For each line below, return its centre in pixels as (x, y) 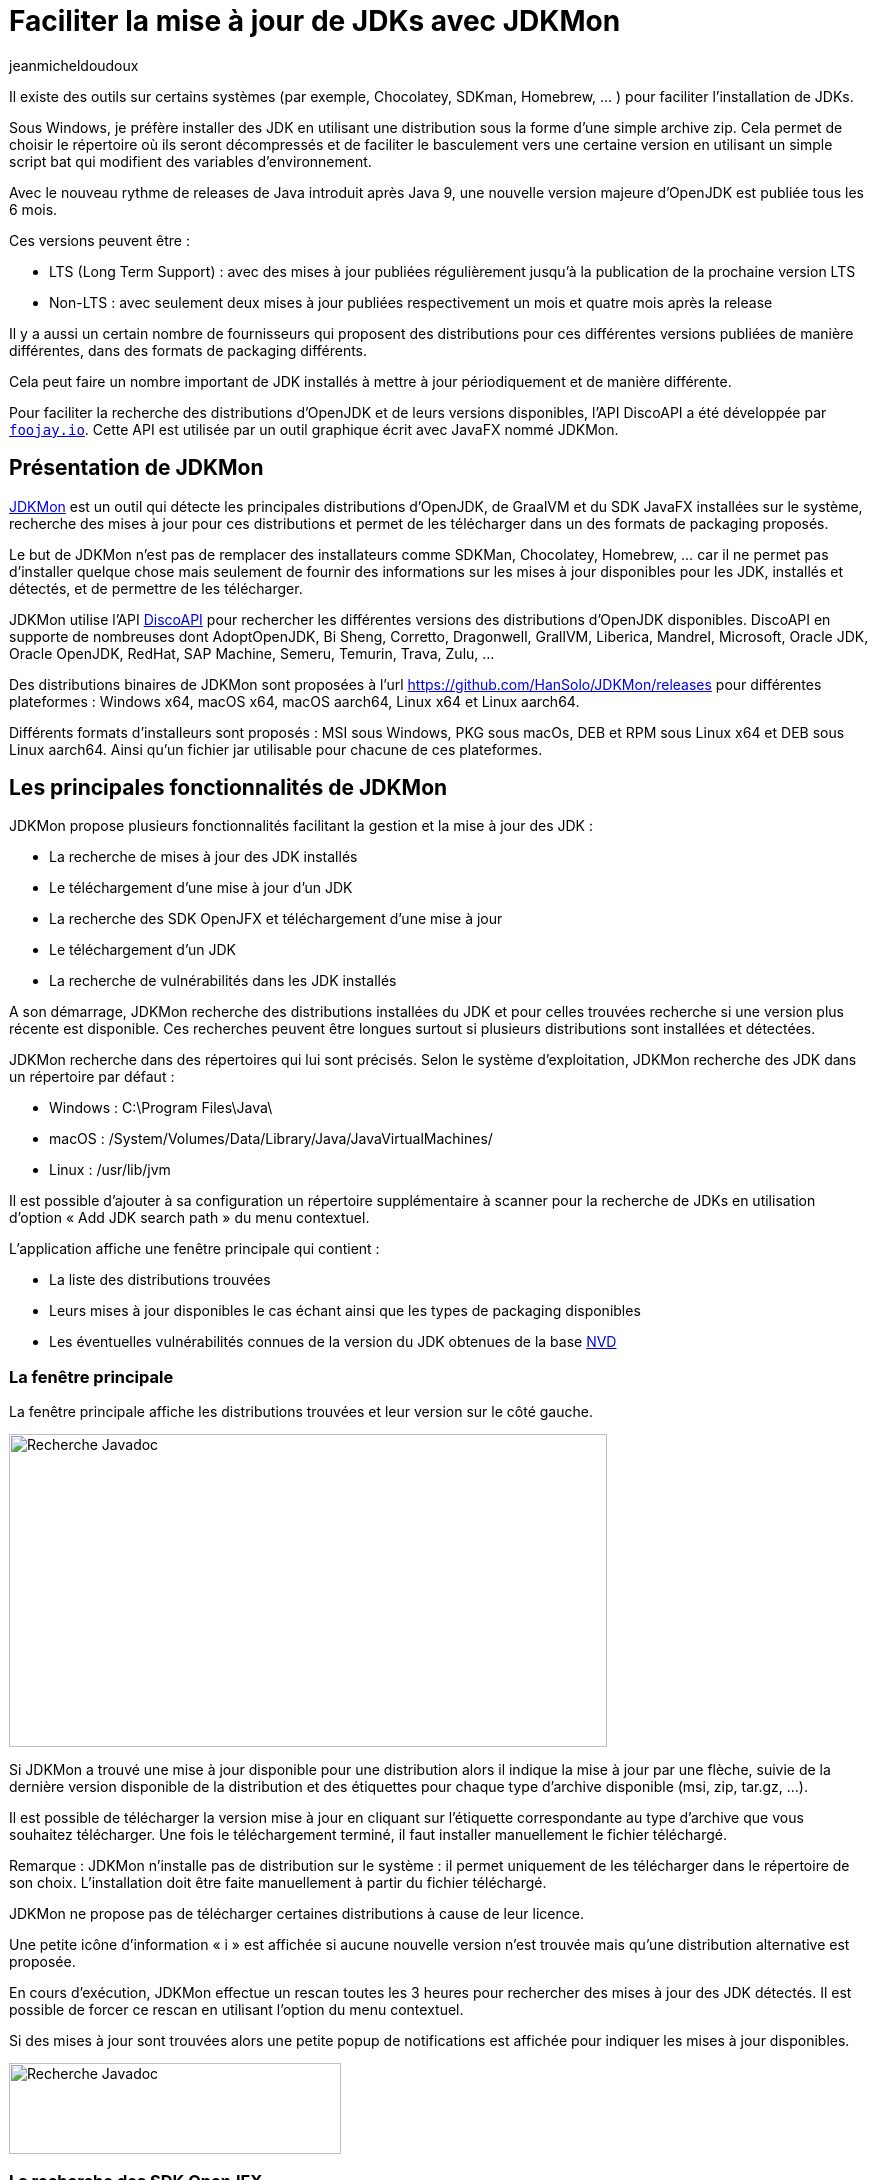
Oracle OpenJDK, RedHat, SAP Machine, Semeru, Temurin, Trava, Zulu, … (252, 653)
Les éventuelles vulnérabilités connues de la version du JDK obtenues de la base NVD (333, 1342)
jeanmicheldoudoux (74, 65)
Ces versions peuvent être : (99, 240)
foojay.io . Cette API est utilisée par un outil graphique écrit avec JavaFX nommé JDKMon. (314, 429)
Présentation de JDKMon (136, 468)
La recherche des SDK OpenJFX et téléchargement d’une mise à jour (276, 919)
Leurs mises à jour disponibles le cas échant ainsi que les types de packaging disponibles (345, 1311)
